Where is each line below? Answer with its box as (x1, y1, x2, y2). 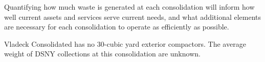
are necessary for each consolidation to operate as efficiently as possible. (4, 21, 229, 32)
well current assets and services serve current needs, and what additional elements (4, 11, 261, 22)
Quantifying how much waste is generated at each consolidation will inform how (4, 2, 255, 12)
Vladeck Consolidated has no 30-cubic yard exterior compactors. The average (4, 38, 246, 49)
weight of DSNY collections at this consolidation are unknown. (4, 48, 201, 59)
